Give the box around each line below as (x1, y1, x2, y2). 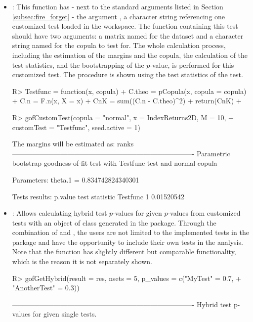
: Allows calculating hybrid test (12, 208, 107, 218)
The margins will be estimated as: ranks (12, 138, 134, 149)
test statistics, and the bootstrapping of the (12, 59, 144, 70)
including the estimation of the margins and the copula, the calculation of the (12, 49, 248, 60)
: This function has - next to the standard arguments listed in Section (12, 1, 223, 11)
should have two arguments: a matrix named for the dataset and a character (12, 30, 244, 41)
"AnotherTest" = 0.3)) (12, 282, 80, 293)
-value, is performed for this (150, 59, 234, 70)
